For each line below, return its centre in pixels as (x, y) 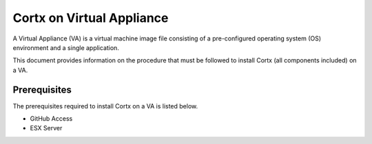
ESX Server (46, 128)
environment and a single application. (66, 47)
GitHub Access (51, 119)
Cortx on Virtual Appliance (91, 18)
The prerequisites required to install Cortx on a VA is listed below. (105, 106)
